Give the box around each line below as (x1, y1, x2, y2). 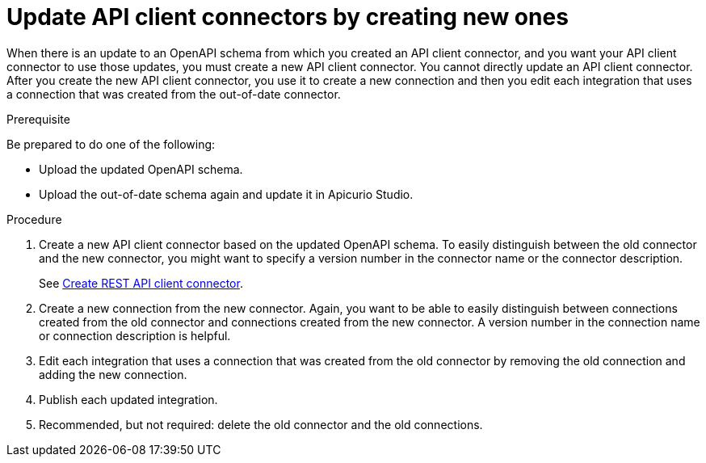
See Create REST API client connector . (39, 276, 243, 290)
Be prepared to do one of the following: (6, 137, 216, 151)
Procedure (6, 212, 62, 226)
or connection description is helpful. (39, 328, 231, 343)
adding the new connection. (39, 367, 187, 381)
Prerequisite (6, 112, 70, 126)
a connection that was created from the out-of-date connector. (6, 86, 341, 101)
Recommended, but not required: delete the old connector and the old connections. (39, 417, 483, 431)
